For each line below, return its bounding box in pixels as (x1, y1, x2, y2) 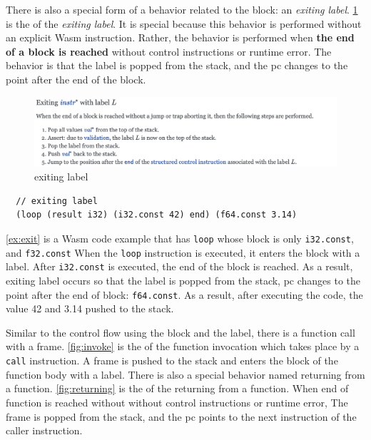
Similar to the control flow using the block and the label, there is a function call (6, 324, 355, 339)
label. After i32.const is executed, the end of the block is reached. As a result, (6, 259, 353, 274)
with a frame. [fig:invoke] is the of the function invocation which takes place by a (6, 339, 360, 354)
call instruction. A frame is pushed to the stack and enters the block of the (6, 353, 338, 368)
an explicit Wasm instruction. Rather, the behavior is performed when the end (6, 30, 355, 45)
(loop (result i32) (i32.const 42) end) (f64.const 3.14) (16, 210, 298, 220)
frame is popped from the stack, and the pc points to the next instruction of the (6, 409, 357, 424)
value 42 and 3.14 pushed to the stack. (6, 301, 174, 316)
